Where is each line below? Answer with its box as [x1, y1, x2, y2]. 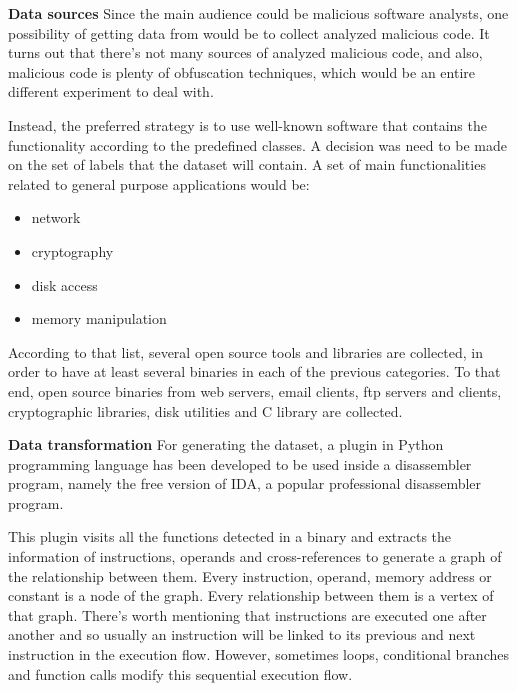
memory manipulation [31, 308, 167, 329]
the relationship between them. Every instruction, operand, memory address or [8, 565, 492, 586]
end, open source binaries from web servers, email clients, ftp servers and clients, [8, 380, 502, 401]
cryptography [31, 240, 114, 261]
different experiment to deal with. [8, 81, 214, 102]
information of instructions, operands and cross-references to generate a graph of [8, 546, 502, 567]
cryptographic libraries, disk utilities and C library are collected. [8, 400, 403, 421]
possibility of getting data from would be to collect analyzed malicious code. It [8, 22, 490, 43]
